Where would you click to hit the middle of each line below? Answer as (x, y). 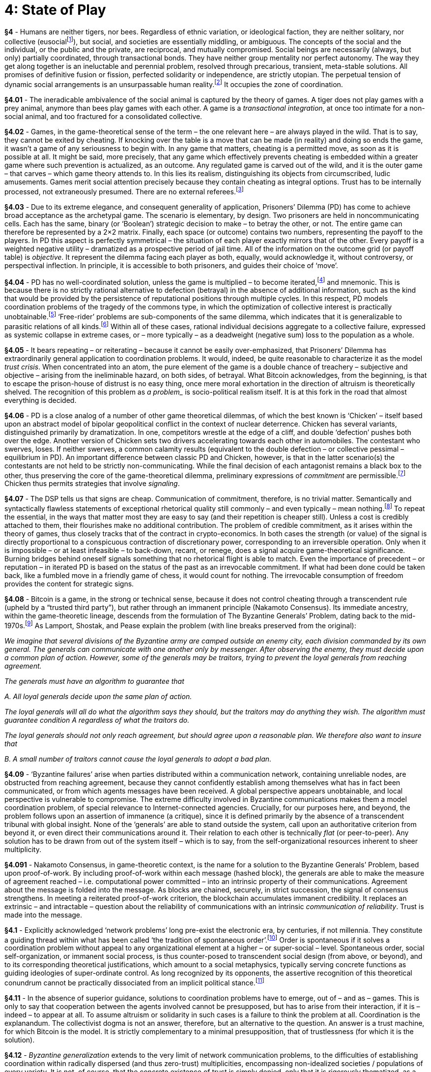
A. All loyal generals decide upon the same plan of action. (98, 696)
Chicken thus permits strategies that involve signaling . (92, 484)
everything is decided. (41, 400)
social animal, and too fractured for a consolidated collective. (103, 117)
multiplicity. (23, 849)
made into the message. (43, 915)
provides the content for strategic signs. (69, 584)
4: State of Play (55, 10)
